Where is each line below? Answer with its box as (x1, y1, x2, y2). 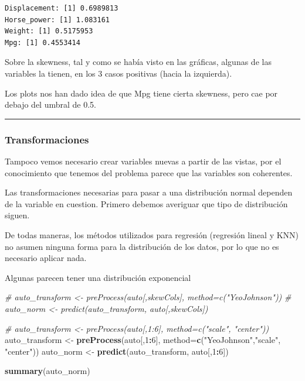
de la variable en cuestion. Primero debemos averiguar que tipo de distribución (5, 197, 288, 210)
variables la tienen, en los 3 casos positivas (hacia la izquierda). (5, 67, 232, 79)
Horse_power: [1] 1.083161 (5, 15, 110, 24)
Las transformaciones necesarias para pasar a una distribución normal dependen (5, 186, 293, 198)
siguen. (5, 209, 30, 221)
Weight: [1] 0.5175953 (5, 27, 93, 36)
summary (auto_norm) (5, 365, 90, 377)
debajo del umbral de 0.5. (5, 98, 97, 111)
